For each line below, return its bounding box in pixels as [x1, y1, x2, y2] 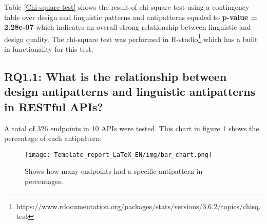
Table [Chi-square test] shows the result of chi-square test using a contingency [4, 2, 250, 12]
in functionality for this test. [4, 44, 93, 54]
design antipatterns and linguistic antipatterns [4, 84, 256, 99]
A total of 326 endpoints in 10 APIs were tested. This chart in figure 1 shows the [4, 123, 259, 133]
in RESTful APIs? [4, 98, 103, 114]
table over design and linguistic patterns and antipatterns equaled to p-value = [4, 11, 258, 22]
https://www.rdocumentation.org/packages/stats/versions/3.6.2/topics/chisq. [16, 200, 261, 211]
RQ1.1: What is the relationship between [4, 69, 227, 85]
